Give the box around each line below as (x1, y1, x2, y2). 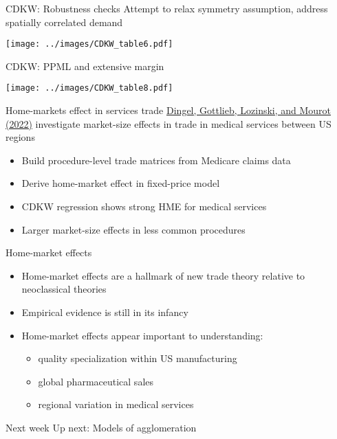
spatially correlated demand (6, 14, 123, 29)
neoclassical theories (21, 282, 107, 296)
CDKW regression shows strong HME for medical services (21, 199, 267, 214)
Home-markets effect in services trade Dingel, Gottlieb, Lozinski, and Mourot (6, 103, 331, 117)
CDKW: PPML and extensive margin (6, 58, 164, 73)
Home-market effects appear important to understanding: (21, 328, 263, 342)
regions (6, 130, 35, 144)
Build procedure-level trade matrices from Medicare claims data (21, 153, 291, 167)
